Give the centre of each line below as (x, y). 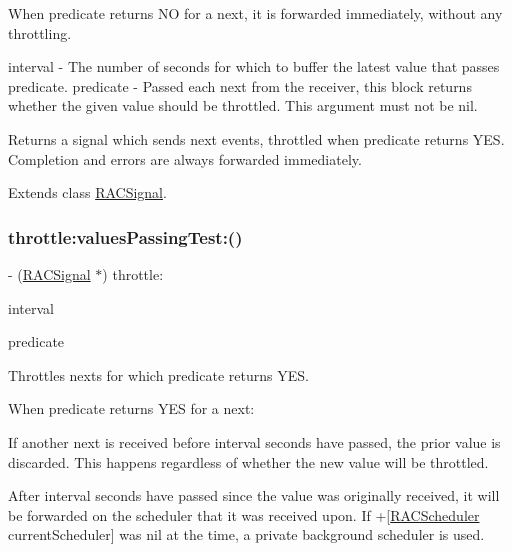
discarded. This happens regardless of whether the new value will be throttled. (248, 461)
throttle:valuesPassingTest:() (125, 236)
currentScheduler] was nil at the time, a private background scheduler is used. (246, 534)
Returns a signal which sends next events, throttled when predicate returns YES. (256, 138)
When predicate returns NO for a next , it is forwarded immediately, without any (255, 13)
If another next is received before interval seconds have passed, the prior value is (254, 441)
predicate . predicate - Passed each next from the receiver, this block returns (240, 85)
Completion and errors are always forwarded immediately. (185, 158)
